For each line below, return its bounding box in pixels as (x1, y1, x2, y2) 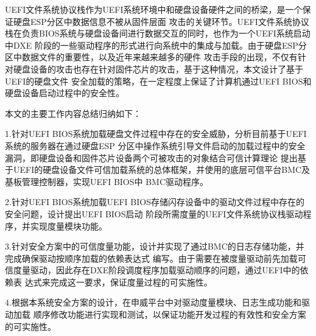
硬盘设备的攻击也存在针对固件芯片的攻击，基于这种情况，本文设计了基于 (13, 62, 303, 75)
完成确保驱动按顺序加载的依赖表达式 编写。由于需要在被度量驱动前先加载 (5, 251, 298, 264)
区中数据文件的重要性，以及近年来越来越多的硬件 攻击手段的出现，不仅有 (5, 51, 298, 63)
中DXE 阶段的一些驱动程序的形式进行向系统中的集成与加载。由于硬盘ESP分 (5, 38, 307, 51)
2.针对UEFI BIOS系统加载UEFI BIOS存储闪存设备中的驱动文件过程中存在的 (5, 195, 304, 208)
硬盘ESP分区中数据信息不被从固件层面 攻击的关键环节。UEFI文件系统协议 (13, 15, 309, 27)
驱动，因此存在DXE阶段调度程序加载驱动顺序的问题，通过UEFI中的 (30, 264, 300, 276)
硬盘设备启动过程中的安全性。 (5, 86, 124, 99)
